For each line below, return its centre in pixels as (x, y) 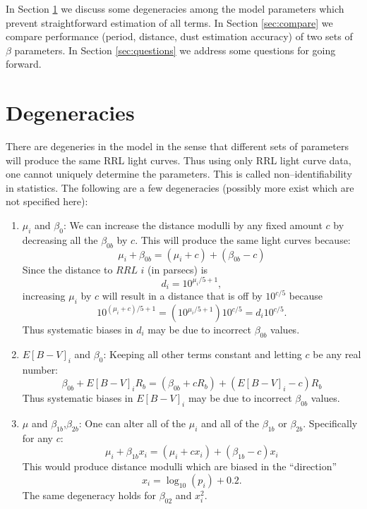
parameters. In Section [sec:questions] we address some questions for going (175, 50)
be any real (337, 354)
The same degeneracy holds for (89, 495)
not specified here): (47, 201)
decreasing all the (60, 239)
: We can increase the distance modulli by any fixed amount (193, 225)
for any (38, 437)
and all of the (230, 423)
